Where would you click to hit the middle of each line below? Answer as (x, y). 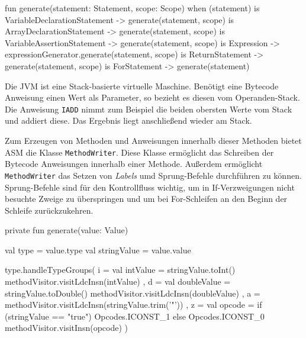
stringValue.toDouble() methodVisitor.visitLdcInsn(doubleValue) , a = (133, 293)
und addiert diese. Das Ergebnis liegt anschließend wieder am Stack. (128, 120)
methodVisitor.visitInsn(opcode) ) (66, 328)
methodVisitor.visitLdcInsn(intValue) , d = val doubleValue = (118, 281)
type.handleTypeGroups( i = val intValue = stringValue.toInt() (120, 270)
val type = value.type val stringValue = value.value (98, 250)
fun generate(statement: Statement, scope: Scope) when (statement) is (132, 8)
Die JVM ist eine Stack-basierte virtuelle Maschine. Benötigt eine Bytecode (142, 86)
